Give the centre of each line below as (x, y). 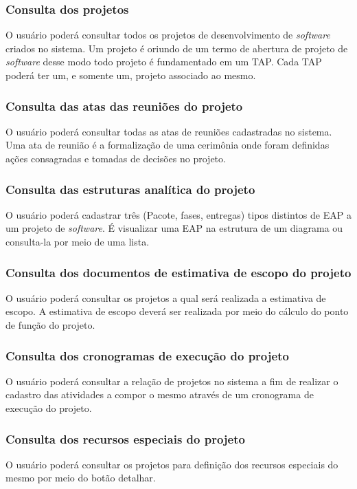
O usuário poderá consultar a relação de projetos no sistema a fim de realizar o (172, 381)
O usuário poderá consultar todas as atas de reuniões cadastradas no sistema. (169, 131)
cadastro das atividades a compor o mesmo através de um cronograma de (160, 394)
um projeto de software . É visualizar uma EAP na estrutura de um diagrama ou (174, 228)
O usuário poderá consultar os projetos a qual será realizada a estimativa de (166, 297)
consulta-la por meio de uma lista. (78, 241)
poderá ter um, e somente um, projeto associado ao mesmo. (131, 75)
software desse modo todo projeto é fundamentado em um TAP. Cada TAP (164, 62)
